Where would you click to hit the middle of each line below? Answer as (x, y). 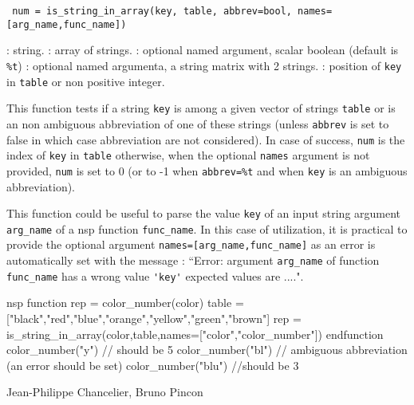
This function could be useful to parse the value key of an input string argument (204, 213)
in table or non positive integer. (86, 81)
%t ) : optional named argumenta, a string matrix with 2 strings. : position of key (204, 65)
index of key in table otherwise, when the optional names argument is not (188, 155)
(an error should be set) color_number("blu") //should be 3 (153, 365)
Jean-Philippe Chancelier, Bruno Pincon (105, 392)
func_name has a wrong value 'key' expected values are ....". (155, 275)
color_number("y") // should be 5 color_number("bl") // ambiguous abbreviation (207, 350)
